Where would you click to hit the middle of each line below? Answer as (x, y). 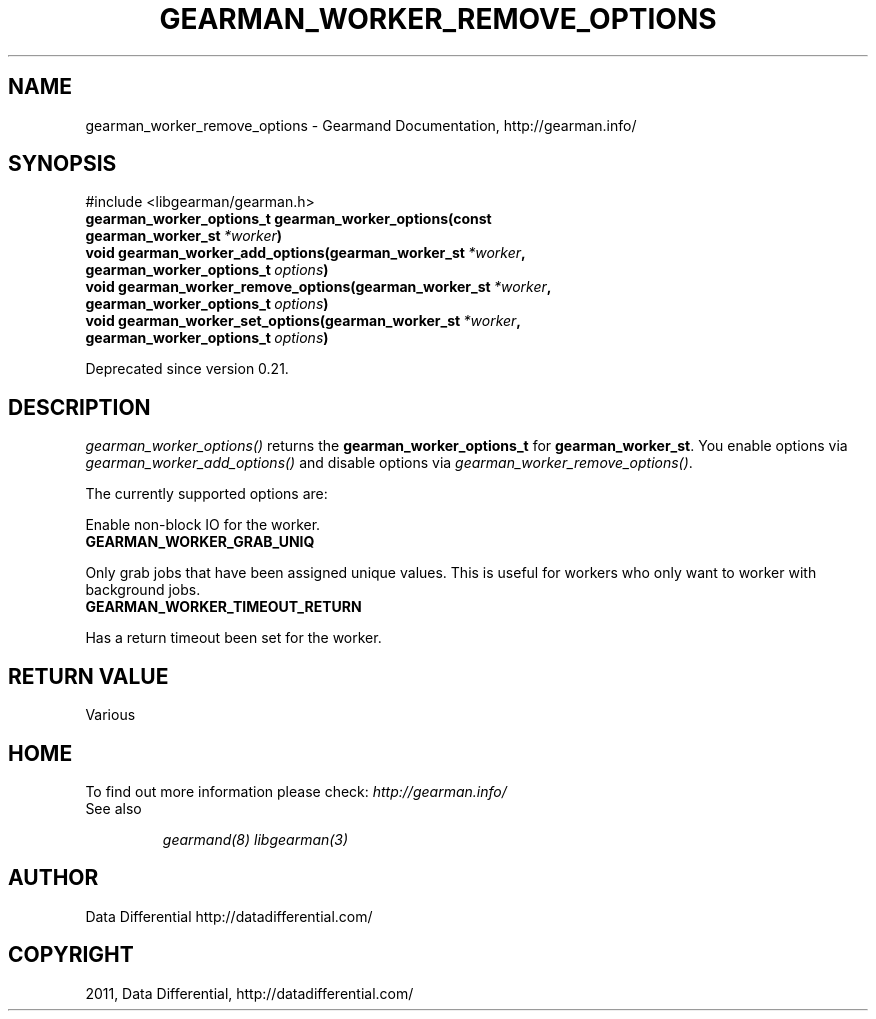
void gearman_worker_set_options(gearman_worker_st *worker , (303, 321)
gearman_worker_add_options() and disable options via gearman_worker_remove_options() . (389, 463)
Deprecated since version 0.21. (187, 369)
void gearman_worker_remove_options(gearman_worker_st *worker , (318, 287)
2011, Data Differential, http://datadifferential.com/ (249, 993)
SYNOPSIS (62, 164)
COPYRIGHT (71, 955)
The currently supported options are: (206, 494)
